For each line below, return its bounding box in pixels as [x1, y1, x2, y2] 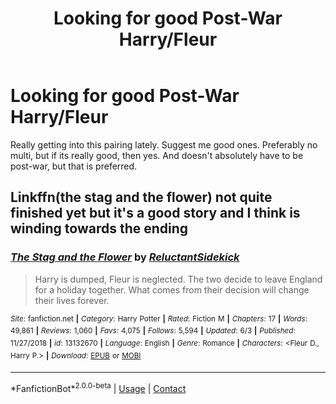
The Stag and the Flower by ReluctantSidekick [10, 250, 240, 264]
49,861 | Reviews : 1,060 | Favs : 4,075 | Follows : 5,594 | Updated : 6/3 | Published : [10, 326, 296, 336]
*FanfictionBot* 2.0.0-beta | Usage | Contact [10, 381, 187, 394]
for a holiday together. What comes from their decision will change [34, 283, 310, 296]
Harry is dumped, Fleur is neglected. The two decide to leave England [34, 273, 323, 285]
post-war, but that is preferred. [10, 160, 138, 172]
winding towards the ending [10, 220, 189, 237]
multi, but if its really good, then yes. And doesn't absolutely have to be [10, 149, 304, 161]
